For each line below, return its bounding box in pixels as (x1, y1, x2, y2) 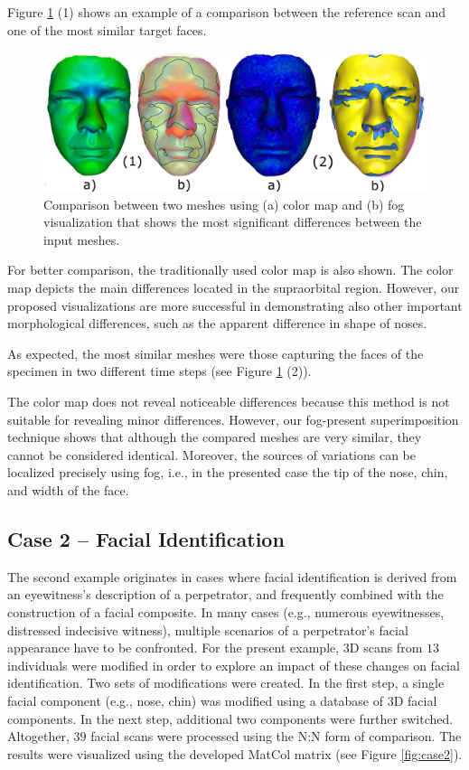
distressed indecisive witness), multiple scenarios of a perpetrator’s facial (7, 620, 408, 639)
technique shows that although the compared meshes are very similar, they (7, 427, 422, 446)
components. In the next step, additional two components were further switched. (7, 709, 454, 728)
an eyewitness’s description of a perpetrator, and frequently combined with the (7, 585, 444, 604)
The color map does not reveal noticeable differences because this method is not (7, 391, 450, 410)
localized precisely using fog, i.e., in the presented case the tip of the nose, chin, (7, 463, 448, 482)
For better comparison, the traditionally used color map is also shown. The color (7, 260, 454, 279)
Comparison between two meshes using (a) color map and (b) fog (43, 194, 405, 213)
